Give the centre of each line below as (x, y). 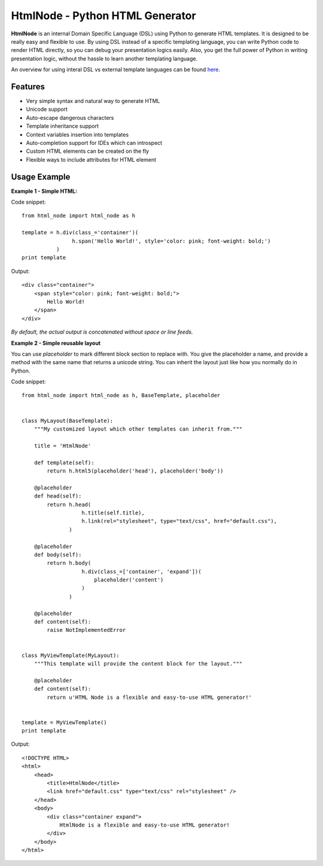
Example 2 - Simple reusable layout (56, 343)
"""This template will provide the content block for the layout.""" (138, 664)
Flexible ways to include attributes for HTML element (91, 159)
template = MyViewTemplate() (64, 722)
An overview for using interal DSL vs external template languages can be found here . (116, 69)
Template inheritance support (62, 126)
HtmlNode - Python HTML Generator (104, 16)
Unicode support (47, 109)
